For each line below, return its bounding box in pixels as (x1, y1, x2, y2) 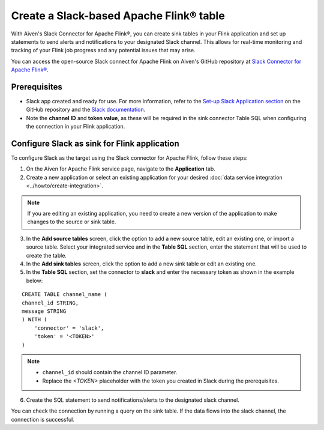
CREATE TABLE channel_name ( (22, 291, 107, 298)
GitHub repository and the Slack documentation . (26, 106, 146, 114)
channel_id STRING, (22, 299, 79, 306)
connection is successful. (11, 416, 74, 423)
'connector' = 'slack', (34, 324, 104, 332)
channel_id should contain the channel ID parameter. (42, 369, 178, 376)
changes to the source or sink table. (27, 218, 116, 225)
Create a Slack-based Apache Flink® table (11, 9, 225, 22)
